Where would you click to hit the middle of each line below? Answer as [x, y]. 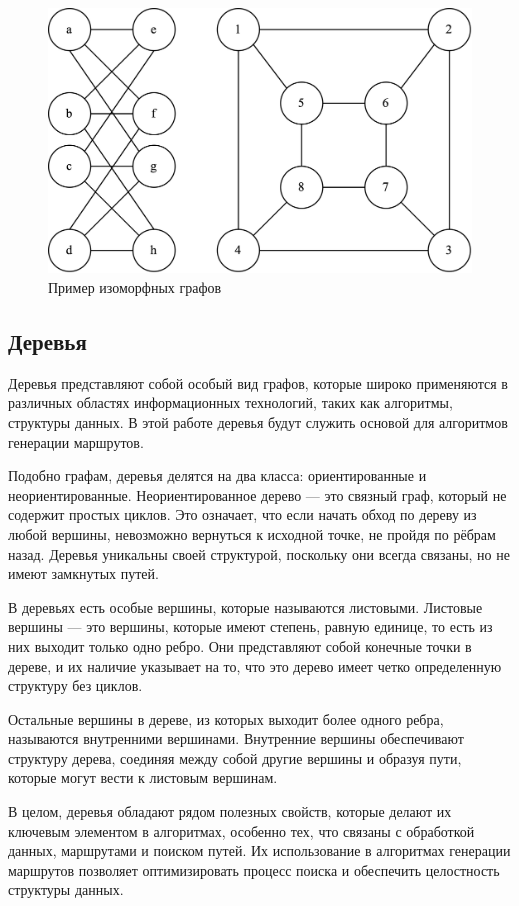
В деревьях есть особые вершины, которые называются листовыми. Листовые [245, 606]
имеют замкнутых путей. [83, 573]
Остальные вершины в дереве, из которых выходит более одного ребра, [226, 718]
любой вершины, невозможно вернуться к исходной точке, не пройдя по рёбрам [252, 533]
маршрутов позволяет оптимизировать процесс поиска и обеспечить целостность [254, 869]
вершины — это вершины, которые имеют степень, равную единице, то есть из [250, 626]
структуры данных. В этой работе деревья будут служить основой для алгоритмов [258, 421]
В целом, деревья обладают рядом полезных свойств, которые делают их [230, 811]
